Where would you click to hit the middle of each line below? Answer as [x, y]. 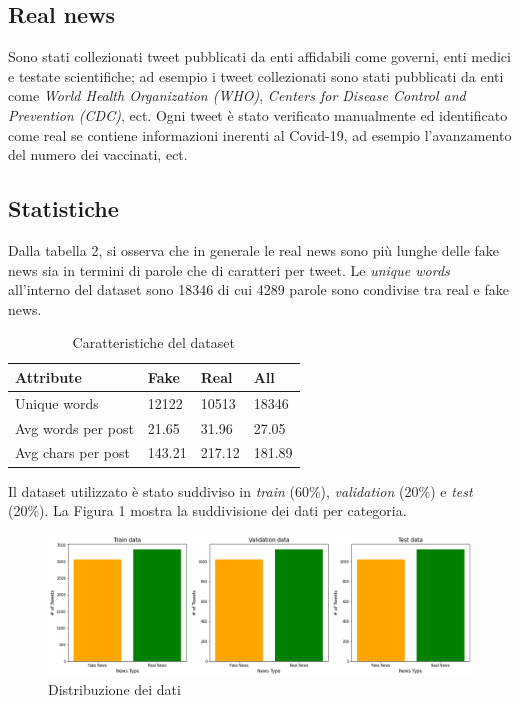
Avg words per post [74, 427]
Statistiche [63, 208]
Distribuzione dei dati [114, 689]
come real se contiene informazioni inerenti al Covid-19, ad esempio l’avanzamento [260, 134]
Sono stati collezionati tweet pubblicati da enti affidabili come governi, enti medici [259, 56]
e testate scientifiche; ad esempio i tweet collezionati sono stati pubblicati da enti [256, 75]
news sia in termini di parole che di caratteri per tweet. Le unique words [229, 269]
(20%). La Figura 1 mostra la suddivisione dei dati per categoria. [207, 510]
